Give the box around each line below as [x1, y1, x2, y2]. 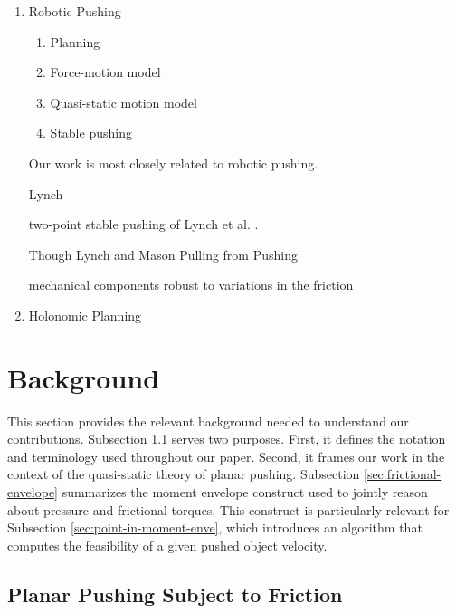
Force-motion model [50, 62, 161, 81]
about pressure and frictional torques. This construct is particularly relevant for [7, 500, 450, 519]
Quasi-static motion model [50, 92, 197, 111]
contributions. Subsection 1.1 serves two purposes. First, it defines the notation [7, 429, 446, 448]
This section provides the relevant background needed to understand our [7, 411, 409, 430]
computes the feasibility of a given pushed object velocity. [7, 535, 328, 554]
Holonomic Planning [28, 305, 142, 324]
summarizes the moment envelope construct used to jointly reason [62, 483, 428, 502]
